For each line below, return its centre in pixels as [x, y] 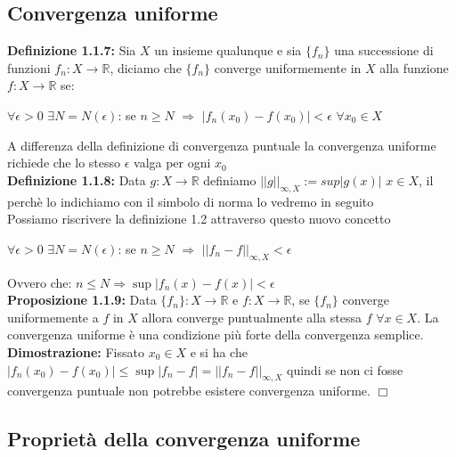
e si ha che [219, 351]
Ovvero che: [40, 282]
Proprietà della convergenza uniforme [184, 439]
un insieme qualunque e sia [228, 50]
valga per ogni [172, 163]
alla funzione [414, 67]
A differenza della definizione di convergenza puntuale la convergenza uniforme [222, 145]
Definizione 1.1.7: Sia [72, 50]
